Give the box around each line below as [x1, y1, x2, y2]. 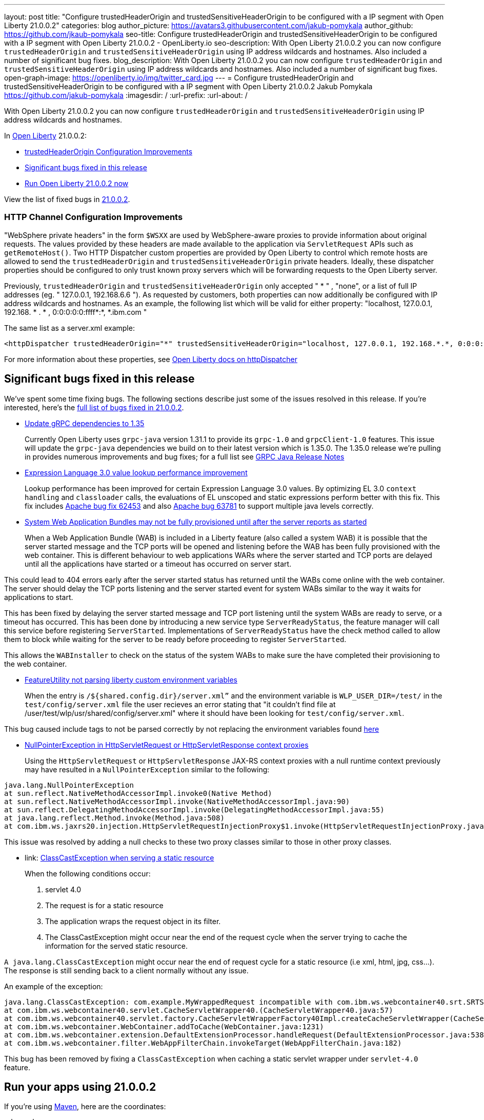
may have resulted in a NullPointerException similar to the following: [25, 765, 270, 774]
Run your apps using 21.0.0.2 [4, 1081, 156, 1094]
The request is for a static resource [45, 901, 164, 910]
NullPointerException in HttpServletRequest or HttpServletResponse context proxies [25, 740, 309, 749]
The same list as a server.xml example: [4, 323, 135, 332]
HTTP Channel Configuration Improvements [4, 212, 183, 223]
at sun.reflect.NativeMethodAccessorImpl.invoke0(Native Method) [4, 789, 272, 797]
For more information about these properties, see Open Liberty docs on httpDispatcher [4, 354, 297, 364]
